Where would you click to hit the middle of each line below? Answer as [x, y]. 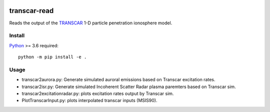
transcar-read [31, 11]
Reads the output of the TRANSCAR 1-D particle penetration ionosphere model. [91, 23]
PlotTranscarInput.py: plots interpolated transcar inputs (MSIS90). [89, 101]
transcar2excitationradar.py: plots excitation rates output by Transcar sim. [98, 93]
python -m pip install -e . [52, 57]
